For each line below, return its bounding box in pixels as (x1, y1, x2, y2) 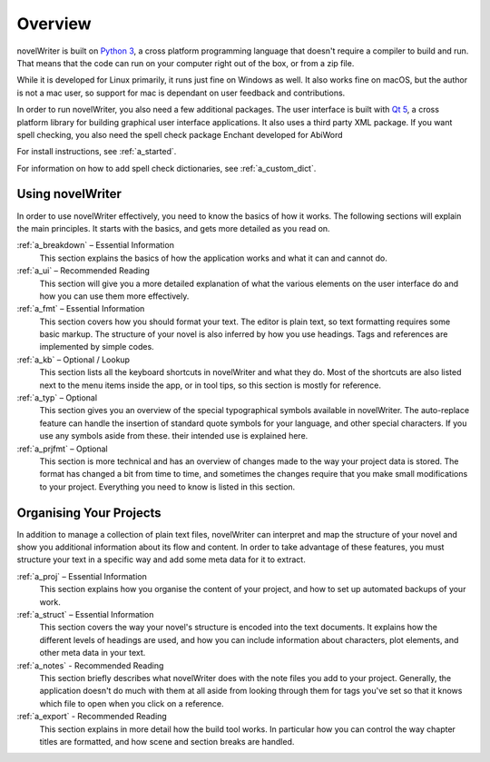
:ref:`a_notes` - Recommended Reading (16, 659, 164, 671)
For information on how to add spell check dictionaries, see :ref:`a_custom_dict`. (16, 163, 317, 173)
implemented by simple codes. (39, 341, 154, 352)
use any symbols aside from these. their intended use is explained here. (39, 430, 309, 441)
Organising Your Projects (16, 505, 162, 520)
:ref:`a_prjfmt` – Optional (16, 443, 108, 454)
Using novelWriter (16, 186, 122, 202)
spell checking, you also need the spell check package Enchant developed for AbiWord (16, 129, 344, 140)
